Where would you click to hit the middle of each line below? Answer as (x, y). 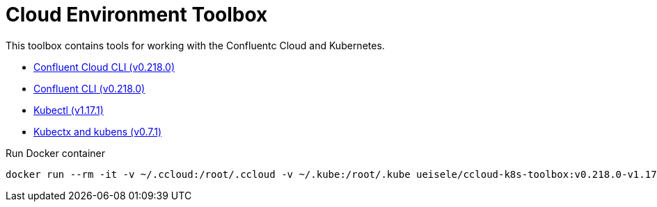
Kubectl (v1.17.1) (69, 110)
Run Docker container (56, 153)
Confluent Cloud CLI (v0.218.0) (104, 67)
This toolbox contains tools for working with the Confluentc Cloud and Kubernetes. (195, 45)
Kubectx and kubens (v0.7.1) (98, 131)
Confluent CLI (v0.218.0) (89, 88)
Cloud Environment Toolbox (137, 15)
